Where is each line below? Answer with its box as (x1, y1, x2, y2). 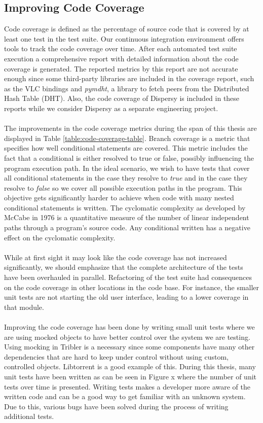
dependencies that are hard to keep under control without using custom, (4, 351, 229, 362)
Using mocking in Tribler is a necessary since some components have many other (4, 341, 255, 352)
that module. (4, 301, 44, 312)
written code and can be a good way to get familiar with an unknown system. (4, 391, 246, 402)
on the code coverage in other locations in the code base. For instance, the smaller (4, 281, 259, 292)
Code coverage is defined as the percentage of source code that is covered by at (4, 23, 249, 34)
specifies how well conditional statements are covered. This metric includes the (4, 143, 248, 153)
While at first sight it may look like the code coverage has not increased (4, 252, 227, 262)
